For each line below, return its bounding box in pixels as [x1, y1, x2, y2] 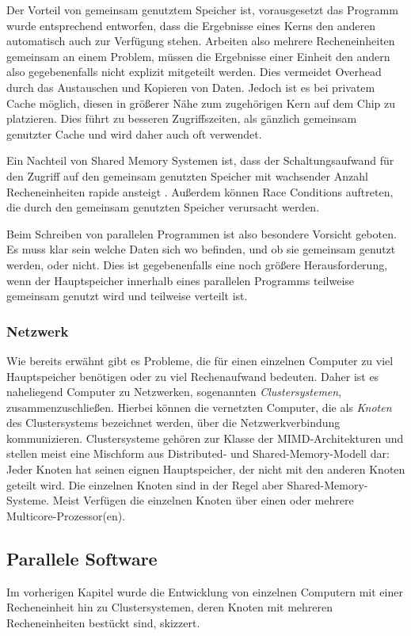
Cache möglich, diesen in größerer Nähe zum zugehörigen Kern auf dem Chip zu [6, 94, 396, 111]
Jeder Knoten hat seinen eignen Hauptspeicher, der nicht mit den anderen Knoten [6, 461, 405, 478]
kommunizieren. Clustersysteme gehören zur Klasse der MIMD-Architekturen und [6, 429, 404, 446]
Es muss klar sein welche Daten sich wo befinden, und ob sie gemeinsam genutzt [6, 241, 396, 257]
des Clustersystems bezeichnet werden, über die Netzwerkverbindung [6, 414, 341, 431]
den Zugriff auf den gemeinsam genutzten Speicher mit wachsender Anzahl [6, 167, 368, 184]
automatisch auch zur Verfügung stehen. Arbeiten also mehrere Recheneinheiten [6, 32, 395, 49]
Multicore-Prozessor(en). [6, 507, 126, 524]
